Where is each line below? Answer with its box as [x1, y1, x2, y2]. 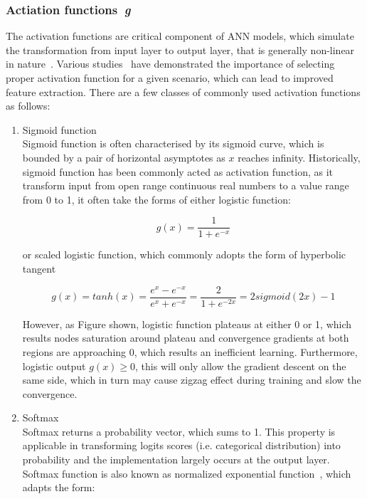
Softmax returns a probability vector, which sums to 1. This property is [22, 424, 336, 438]
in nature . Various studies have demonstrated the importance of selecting [6, 56, 335, 71]
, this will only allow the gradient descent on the [135, 358, 346, 373]
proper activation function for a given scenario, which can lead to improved [6, 70, 334, 85]
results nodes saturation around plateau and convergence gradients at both [22, 330, 349, 345]
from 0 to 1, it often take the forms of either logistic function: [22, 191, 291, 206]
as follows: [6, 98, 50, 113]
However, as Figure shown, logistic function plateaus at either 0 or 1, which [22, 316, 352, 331]
